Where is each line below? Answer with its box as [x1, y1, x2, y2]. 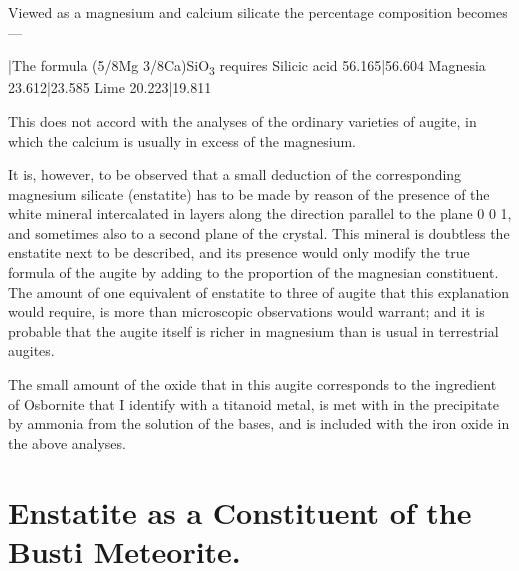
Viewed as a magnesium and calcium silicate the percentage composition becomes [8, 2, 508, 22]
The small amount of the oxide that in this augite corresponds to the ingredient [8, 374, 497, 395]
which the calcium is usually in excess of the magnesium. [8, 130, 357, 151]
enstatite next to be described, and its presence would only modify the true [8, 242, 470, 263]
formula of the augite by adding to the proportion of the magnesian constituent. [8, 262, 499, 283]
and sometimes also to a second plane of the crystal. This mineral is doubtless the [8, 222, 510, 243]
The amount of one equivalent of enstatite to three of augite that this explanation [8, 281, 510, 302]
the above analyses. [8, 432, 126, 453]
